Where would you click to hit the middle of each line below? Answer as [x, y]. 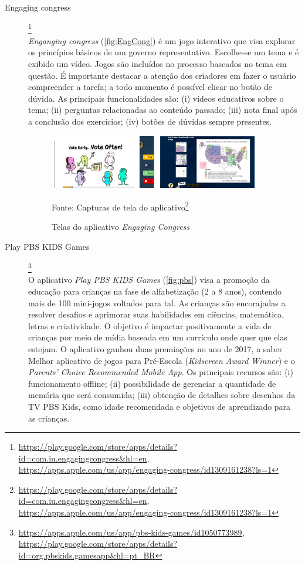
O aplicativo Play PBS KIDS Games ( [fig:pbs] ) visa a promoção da [149, 280]
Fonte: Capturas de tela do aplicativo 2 [120, 206]
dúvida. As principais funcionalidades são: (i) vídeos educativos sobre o [156, 98]
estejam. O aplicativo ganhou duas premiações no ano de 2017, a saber [155, 348]
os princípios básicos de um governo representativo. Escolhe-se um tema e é [164, 52]
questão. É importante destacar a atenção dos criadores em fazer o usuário [162, 75]
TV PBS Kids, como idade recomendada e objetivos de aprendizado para [160, 406]
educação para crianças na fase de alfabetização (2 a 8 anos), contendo [155, 291]
